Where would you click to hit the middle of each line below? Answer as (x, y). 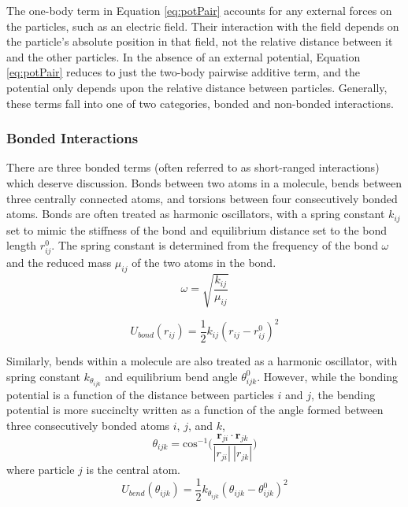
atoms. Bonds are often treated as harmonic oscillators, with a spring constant (196, 214)
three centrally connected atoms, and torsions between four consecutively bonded (202, 198)
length (22, 245)
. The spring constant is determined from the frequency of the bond (215, 245)
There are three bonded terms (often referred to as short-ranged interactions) (193, 167)
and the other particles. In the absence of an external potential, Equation (184, 56)
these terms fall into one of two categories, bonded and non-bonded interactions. (200, 103)
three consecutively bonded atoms (88, 426)
